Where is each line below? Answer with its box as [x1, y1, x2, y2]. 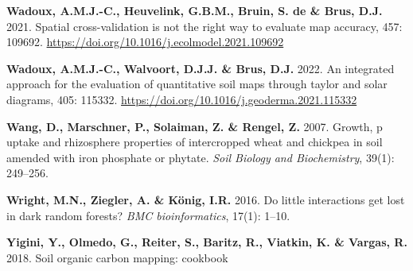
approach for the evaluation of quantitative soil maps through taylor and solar [6, 75, 388, 92]
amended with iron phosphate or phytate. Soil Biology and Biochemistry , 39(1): [6, 149, 395, 165]
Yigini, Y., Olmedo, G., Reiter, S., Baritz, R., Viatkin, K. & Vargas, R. [6, 234, 407, 250]
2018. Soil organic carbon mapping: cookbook [6, 249, 228, 265]
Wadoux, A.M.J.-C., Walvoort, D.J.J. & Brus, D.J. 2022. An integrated [6, 60, 395, 76]
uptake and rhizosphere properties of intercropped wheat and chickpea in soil [6, 134, 383, 150]
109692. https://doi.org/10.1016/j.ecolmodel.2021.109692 [6, 33, 284, 50]
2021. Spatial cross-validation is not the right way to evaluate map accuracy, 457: [6, 17, 403, 34]
